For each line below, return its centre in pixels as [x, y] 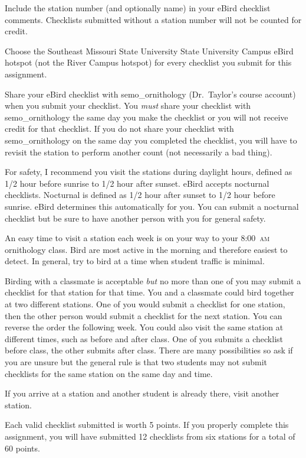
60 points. [22, 448]
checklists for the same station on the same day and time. [109, 373]
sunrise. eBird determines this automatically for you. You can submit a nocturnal [152, 206]
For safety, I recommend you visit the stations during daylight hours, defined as [149, 172]
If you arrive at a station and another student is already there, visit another [142, 393]
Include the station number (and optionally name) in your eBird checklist [138, 8]
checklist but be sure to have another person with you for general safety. [135, 218]
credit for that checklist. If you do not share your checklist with [119, 129]
